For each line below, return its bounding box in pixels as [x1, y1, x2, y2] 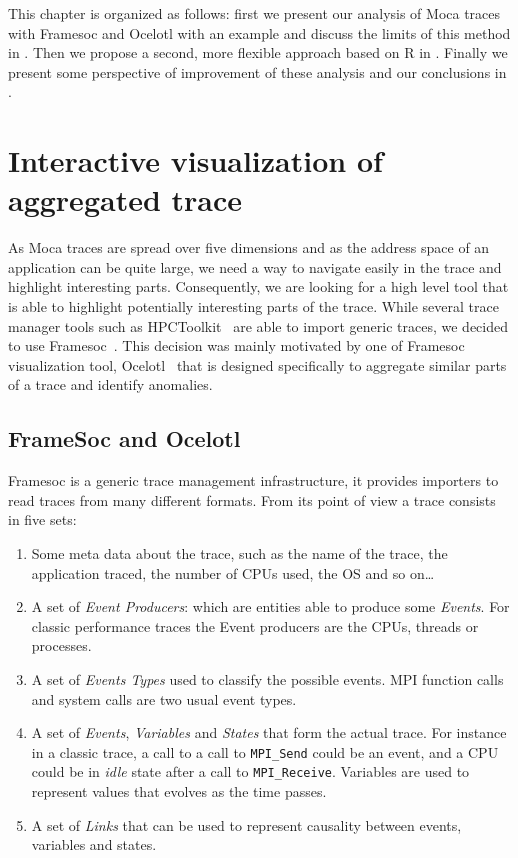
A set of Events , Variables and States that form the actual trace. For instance [31, 722, 507, 743]
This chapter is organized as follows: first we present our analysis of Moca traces [8, 3, 501, 23]
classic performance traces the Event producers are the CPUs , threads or [31, 615, 479, 636]
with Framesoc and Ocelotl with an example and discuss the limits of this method [8, 22, 511, 43]
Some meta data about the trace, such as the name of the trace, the [31, 543, 448, 564]
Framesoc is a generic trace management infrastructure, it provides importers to [8, 470, 499, 491]
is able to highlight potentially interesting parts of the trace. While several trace [8, 296, 499, 317]
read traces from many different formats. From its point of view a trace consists [8, 489, 496, 510]
